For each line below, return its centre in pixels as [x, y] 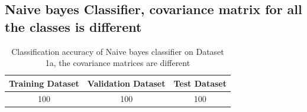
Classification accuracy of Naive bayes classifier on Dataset [118, 51]
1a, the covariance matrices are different [118, 63]
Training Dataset [44, 83]
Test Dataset [200, 83]
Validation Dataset [126, 83]
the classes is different [73, 26]
